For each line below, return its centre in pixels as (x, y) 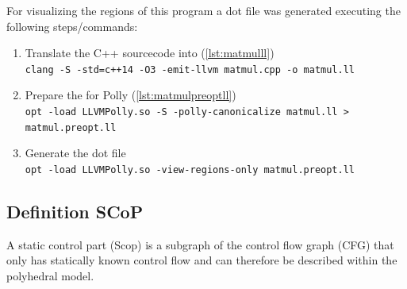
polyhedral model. (50, 275)
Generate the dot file (75, 153)
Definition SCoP (75, 211)
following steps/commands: (72, 26)
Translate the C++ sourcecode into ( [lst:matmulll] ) (150, 53)
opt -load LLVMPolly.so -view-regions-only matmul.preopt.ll (190, 170)
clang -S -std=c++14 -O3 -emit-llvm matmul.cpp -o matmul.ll (190, 69)
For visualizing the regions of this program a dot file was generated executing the (203, 10)
